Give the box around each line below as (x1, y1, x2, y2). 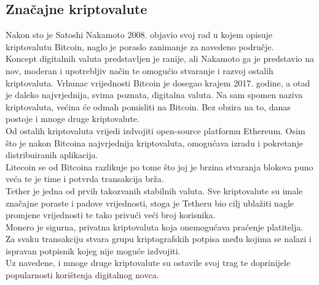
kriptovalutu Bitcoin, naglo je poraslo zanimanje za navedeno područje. (6, 40, 274, 53)
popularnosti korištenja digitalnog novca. (6, 268, 159, 281)
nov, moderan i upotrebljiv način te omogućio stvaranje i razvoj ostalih (6, 64, 274, 77)
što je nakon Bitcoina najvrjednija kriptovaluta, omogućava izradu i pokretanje (6, 136, 303, 149)
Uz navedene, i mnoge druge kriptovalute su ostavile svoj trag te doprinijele (6, 256, 291, 269)
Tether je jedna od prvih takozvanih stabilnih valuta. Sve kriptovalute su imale (6, 184, 303, 197)
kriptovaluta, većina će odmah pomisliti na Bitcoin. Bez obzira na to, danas (6, 100, 291, 113)
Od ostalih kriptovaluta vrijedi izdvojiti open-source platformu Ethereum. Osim (6, 124, 305, 137)
